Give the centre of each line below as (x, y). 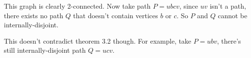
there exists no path (34, 15)
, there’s (229, 41)
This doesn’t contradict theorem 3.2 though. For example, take (98, 41)
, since (188, 6)
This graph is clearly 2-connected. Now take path (77, 6)
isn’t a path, (228, 6)
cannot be (233, 15)
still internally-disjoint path (45, 50)
